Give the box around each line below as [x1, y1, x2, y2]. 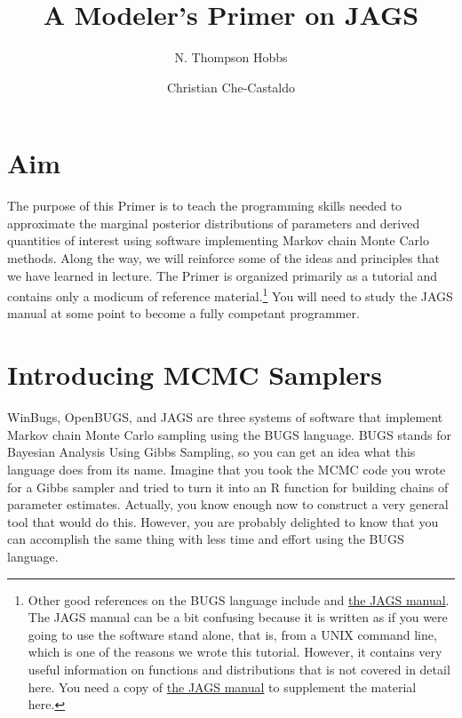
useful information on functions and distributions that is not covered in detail [28, 659, 450, 678]
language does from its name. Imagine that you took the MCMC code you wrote [7, 459, 446, 478]
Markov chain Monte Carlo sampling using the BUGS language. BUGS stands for [7, 425, 451, 443]
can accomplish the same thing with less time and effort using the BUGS [7, 530, 404, 548]
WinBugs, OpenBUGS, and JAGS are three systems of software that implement [7, 408, 443, 427]
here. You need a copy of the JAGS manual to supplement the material [28, 677, 417, 696]
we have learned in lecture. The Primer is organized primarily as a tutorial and [7, 266, 438, 284]
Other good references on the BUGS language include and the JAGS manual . [28, 590, 450, 609]
